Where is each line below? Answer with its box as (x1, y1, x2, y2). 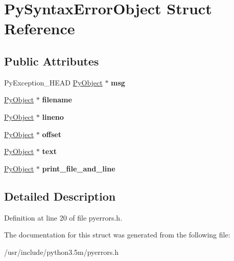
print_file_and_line (42, 163, 115, 173)
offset (42, 128, 61, 139)
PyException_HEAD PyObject (4, 77, 103, 88)
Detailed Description (4, 188, 116, 204)
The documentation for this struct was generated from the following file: (4, 229, 230, 240)
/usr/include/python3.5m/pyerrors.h (4, 246, 119, 257)
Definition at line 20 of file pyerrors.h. (4, 212, 123, 223)
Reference (4, 18, 75, 39)
